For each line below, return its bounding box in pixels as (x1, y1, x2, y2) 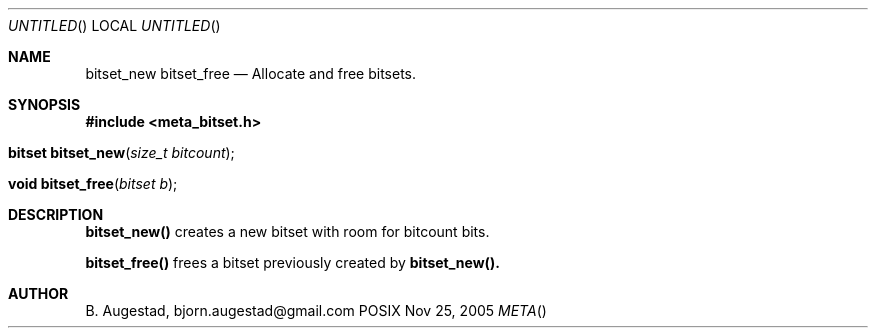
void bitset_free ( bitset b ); (8, 175, 178, 192)
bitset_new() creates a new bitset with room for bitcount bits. (85, 223, 490, 240)
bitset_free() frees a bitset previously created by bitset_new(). (85, 254, 500, 271)
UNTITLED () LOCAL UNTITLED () (8, 17, 221, 34)
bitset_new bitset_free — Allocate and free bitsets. (85, 65, 417, 82)
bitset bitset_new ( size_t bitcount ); (8, 144, 235, 161)
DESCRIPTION (8, 206, 104, 223)
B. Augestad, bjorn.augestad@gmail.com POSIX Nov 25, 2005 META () (85, 302, 547, 319)
